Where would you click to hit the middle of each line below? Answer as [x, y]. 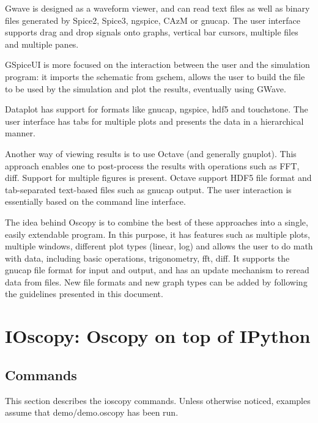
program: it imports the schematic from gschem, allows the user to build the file [155, 76]
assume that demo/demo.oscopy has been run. [92, 412]
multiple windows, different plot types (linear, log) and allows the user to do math [159, 246]
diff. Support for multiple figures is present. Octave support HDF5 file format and [158, 178]
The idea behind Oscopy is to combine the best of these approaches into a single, [157, 222]
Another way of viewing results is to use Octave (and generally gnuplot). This [151, 153]
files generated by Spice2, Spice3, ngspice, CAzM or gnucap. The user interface [153, 20]
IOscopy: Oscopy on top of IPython [158, 336]
